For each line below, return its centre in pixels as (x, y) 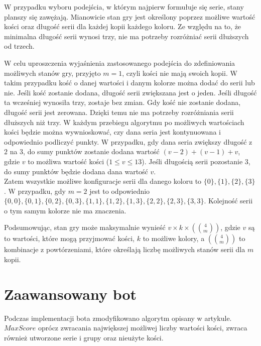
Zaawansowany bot (71, 294)
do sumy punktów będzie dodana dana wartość (76, 171)
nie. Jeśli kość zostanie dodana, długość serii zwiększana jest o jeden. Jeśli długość (130, 92)
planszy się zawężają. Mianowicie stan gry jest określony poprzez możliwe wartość (130, 16)
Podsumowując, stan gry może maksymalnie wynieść (85, 227)
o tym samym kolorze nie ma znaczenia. (65, 210)
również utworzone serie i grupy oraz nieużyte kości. (84, 337)
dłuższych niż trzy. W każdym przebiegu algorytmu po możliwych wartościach (124, 122)
